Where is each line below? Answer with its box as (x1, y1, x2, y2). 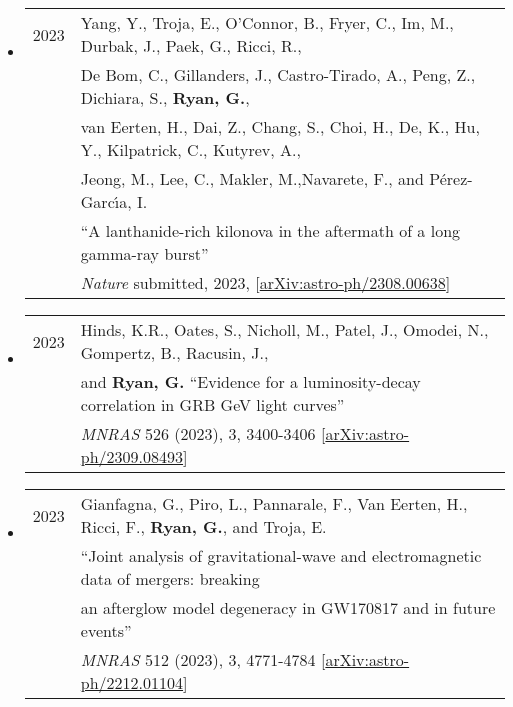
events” (80, 619, 132, 642)
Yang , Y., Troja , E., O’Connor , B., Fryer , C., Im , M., (80, 11, 454, 34)
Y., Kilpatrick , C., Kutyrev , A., (80, 138, 301, 161)
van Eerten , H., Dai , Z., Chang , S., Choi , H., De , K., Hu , (80, 115, 480, 138)
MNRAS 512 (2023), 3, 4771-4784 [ (80, 648, 326, 671)
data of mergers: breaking (80, 567, 260, 590)
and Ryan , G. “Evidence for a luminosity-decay (80, 370, 421, 393)
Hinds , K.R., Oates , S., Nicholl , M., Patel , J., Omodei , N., (80, 318, 489, 341)
